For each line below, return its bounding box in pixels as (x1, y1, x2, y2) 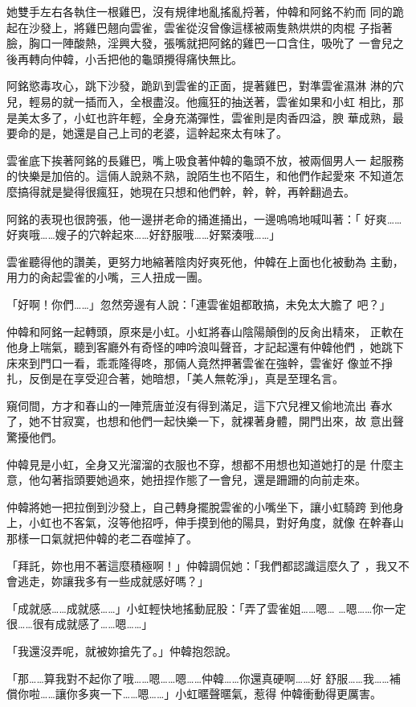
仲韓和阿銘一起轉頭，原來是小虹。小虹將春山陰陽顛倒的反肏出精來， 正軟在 (6, 323, 404, 339)
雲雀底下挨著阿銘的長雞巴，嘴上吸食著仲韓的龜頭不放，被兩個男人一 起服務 (6, 151, 404, 168)
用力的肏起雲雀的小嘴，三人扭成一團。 (6, 269, 209, 286)
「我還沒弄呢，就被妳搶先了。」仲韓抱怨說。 (6, 643, 237, 659)
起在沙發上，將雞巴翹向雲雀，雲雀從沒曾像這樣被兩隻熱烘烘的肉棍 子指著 (6, 18, 393, 35)
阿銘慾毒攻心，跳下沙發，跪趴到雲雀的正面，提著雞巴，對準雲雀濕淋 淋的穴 (6, 77, 404, 94)
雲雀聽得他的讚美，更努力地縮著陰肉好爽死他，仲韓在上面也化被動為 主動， (6, 253, 404, 269)
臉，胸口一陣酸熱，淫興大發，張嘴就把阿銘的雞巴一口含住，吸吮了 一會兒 (6, 35, 393, 51)
